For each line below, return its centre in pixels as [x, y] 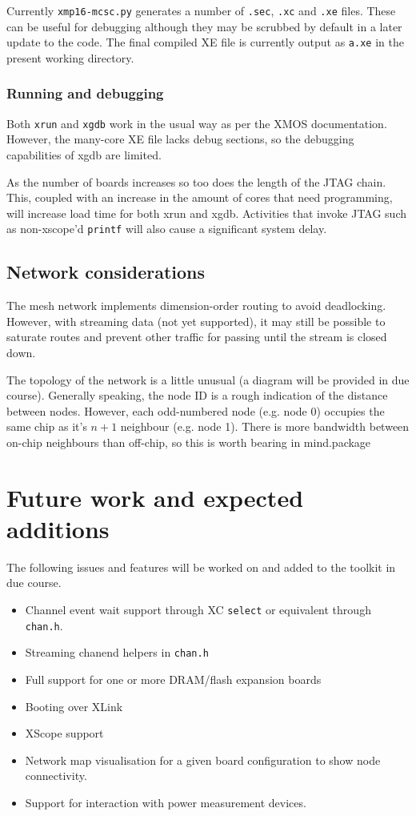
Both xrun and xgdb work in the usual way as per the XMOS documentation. [197, 123]
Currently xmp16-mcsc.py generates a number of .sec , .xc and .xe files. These [201, 10]
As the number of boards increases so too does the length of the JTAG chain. [196, 181]
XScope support [64, 733]
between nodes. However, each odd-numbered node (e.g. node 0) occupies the [196, 410]
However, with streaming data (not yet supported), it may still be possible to [196, 321]
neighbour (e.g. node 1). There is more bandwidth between [265, 426]
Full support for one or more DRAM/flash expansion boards [173, 679]
